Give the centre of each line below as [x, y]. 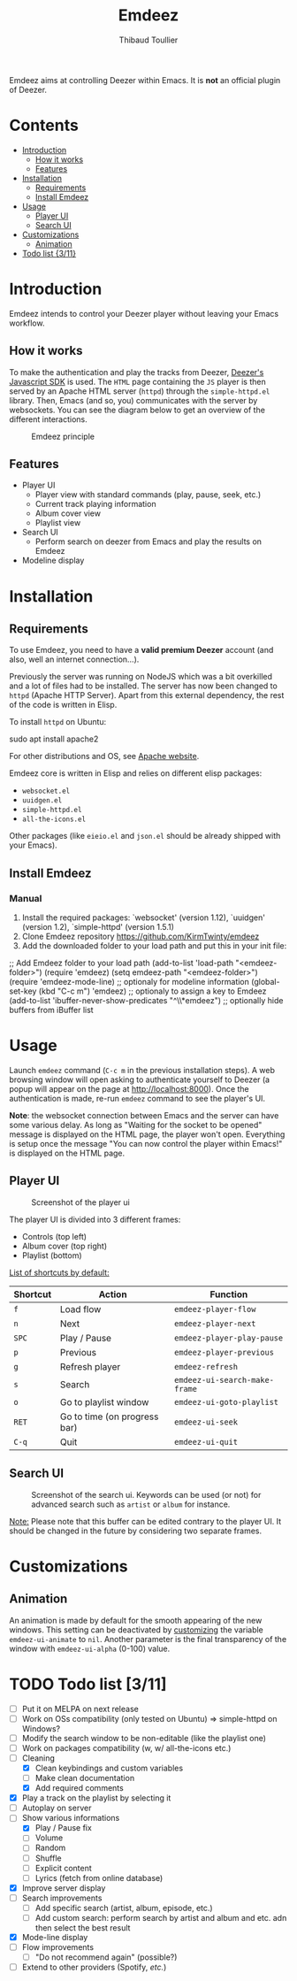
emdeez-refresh [206, 1367]
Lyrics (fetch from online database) [99, 1877]
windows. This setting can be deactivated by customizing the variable [136, 1630]
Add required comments [79, 1788]
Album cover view [68, 513]
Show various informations [71, 1818]
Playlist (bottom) [52, 1255]
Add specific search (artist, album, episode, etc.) [124, 1908]
